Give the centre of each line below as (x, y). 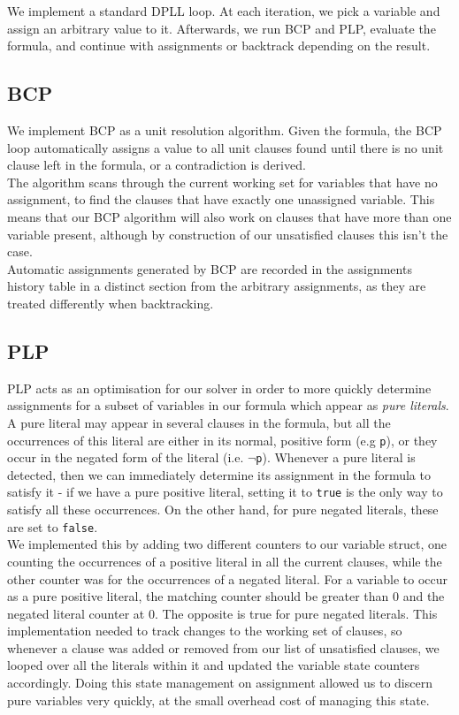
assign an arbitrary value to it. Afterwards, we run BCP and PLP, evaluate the (222, 28)
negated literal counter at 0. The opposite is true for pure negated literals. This (222, 613)
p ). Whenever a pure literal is (336, 457)
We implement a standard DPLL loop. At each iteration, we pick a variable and (224, 11)
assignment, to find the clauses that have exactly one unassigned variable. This (221, 199)
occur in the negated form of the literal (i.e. (126, 457)
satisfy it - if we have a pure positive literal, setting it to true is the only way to (225, 492)
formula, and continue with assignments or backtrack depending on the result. (219, 46)
